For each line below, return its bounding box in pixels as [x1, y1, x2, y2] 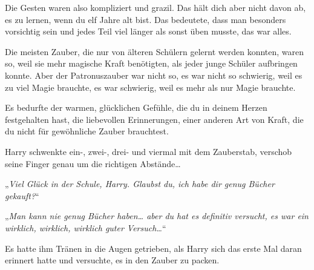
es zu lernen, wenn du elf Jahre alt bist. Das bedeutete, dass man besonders [5, 13, 286, 25]
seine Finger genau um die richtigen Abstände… [5, 157, 181, 170]
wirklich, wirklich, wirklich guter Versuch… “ [5, 221, 166, 234]
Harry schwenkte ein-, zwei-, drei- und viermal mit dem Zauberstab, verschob [5, 145, 292, 157]
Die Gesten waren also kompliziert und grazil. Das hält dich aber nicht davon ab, [5, 1, 306, 13]
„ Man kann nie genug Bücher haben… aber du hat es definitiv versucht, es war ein [5, 209, 309, 222]
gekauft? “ [5, 189, 39, 202]
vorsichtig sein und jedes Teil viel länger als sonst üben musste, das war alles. [5, 25, 292, 38]
